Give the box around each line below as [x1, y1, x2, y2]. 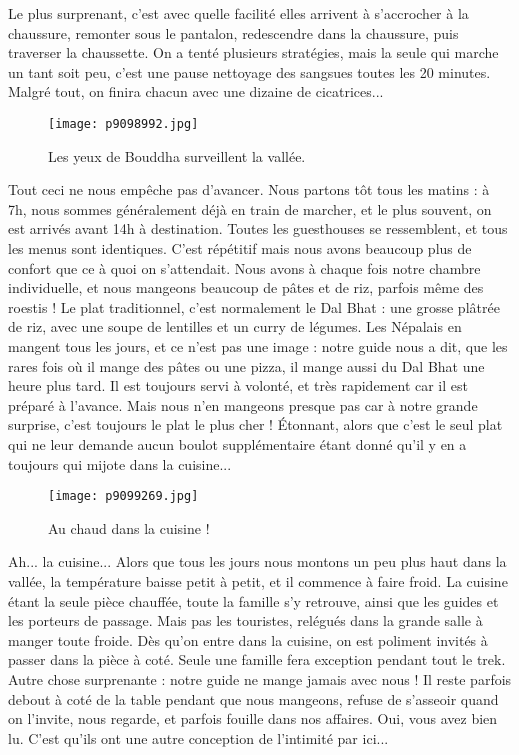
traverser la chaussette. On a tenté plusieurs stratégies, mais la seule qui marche [8, 42, 499, 63]
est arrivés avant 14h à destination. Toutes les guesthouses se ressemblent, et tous [8, 218, 508, 239]
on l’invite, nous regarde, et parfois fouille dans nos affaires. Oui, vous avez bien [8, 708, 498, 729]
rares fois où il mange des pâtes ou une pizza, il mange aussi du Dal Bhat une [8, 355, 485, 376]
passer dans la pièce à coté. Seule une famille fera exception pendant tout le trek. [8, 649, 506, 670]
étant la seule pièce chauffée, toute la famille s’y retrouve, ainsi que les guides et [8, 590, 499, 611]
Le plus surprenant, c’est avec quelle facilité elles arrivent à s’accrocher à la [8, 3, 469, 23]
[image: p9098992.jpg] [48, 116, 199, 131]
